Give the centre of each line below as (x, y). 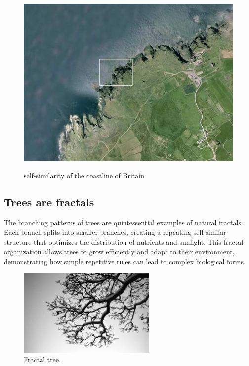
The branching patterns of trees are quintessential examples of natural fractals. (124, 222)
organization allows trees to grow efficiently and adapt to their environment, (119, 252)
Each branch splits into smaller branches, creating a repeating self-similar (115, 232)
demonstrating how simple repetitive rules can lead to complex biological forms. (125, 261)
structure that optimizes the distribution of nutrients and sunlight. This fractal (124, 242)
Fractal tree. (42, 359)
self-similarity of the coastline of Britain (84, 175)
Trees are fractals (49, 202)
